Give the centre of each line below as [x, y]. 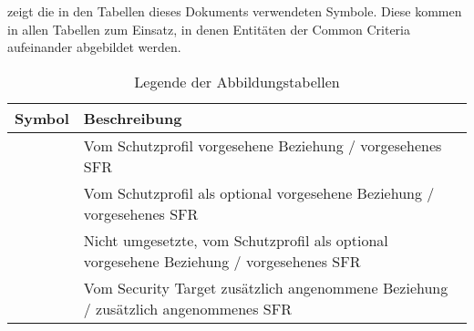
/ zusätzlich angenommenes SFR [187, 308]
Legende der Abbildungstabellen [237, 81]
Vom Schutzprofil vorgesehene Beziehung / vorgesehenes [263, 145]
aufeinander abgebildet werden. [94, 47]
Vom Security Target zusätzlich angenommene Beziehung [266, 287]
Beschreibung [133, 118]
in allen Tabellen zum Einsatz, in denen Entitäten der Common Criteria [209, 29]
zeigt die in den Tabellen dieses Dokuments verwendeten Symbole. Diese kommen [235, 11]
